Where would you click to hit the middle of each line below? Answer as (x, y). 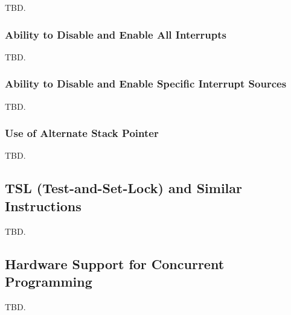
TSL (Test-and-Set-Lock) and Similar (123, 188)
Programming (49, 281)
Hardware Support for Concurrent (115, 263)
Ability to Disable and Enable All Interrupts (116, 34)
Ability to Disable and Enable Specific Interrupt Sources (146, 84)
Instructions (43, 205)
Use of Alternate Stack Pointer (82, 133)
